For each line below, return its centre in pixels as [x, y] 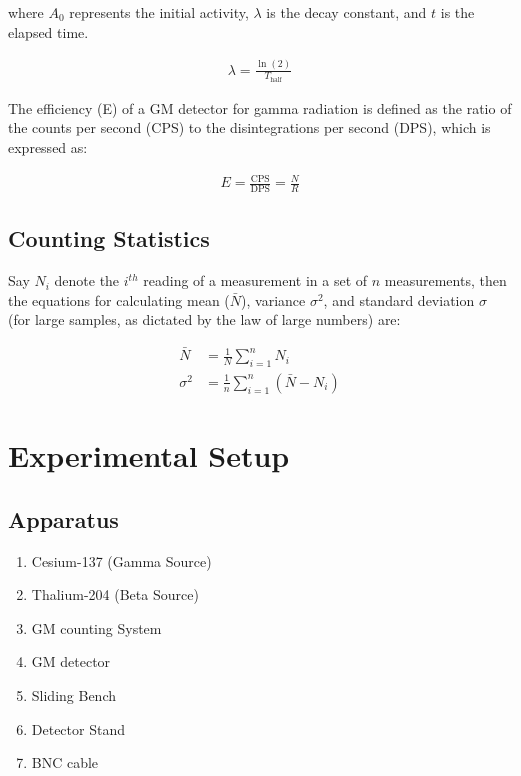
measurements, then [445, 280]
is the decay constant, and [346, 12]
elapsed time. [48, 31]
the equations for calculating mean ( [119, 299]
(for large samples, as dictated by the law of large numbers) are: [204, 319]
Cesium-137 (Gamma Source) [121, 560]
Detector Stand [78, 728]
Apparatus [63, 518]
